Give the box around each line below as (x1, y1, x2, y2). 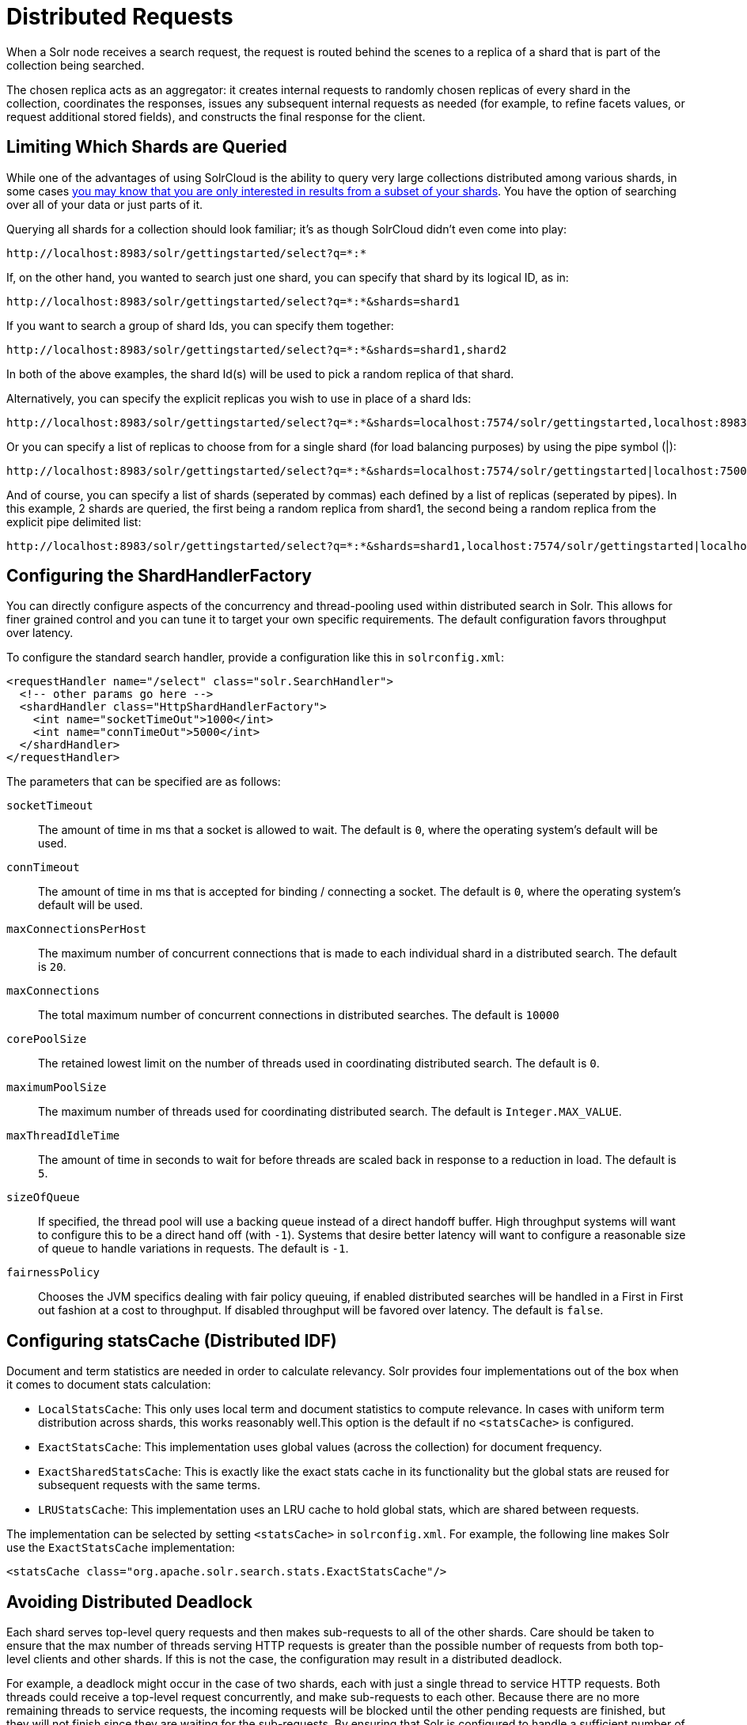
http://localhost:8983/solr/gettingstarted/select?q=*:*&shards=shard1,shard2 (6, 343, 507, 356)
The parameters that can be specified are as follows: (6, 775, 281, 789)
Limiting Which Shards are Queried (6, 137, 287, 157)
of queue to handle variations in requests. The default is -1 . (38, 1242, 349, 1256)
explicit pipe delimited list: (6, 514, 142, 529)
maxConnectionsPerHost (6, 923, 147, 936)
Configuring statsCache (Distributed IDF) (6, 1330, 337, 1351)
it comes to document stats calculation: (6, 1378, 211, 1392)
